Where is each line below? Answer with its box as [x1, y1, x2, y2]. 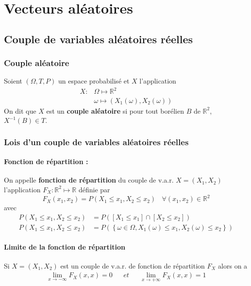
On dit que [4, 105, 36, 116]
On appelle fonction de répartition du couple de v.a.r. [4, 175, 174, 185]
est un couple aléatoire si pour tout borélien [46, 105, 184, 116]
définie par [78, 184, 110, 194]
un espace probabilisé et [58, 76, 130, 86]
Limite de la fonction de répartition [4, 242, 126, 252]
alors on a [218, 260, 248, 270]
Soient [4, 76, 22, 86]
